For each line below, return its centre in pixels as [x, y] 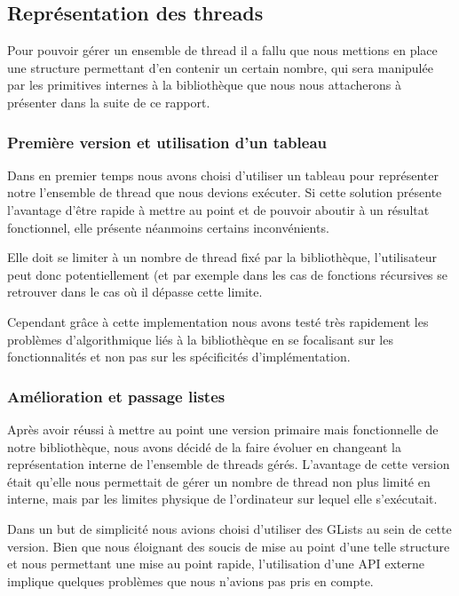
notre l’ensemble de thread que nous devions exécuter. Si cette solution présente [225, 192]
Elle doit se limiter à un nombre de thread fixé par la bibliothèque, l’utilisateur [222, 257]
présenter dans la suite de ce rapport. [109, 102]
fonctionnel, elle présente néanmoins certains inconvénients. [168, 227]
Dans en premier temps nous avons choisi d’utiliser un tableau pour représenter [223, 175]
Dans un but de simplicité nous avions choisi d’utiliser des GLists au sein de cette [229, 528]
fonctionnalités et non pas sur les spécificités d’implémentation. [179, 357]
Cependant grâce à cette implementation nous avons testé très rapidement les [218, 321]
